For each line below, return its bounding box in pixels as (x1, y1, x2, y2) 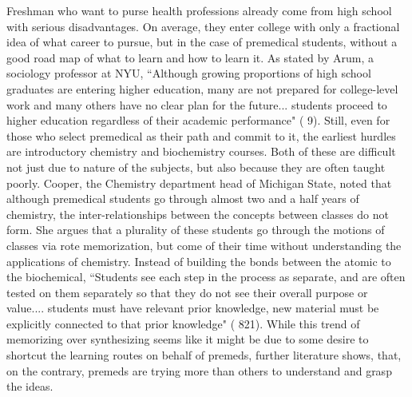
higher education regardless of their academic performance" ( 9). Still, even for (6, 112, 390, 129)
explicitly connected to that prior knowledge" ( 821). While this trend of (6, 315, 360, 331)
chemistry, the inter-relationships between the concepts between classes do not (6, 205, 389, 222)
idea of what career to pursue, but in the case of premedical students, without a (6, 34, 398, 50)
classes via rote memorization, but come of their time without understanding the (6, 236, 402, 253)
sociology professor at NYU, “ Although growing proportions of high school (6, 65, 371, 81)
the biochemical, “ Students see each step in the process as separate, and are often (6, 268, 406, 285)
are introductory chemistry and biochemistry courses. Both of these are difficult (6, 143, 396, 160)
